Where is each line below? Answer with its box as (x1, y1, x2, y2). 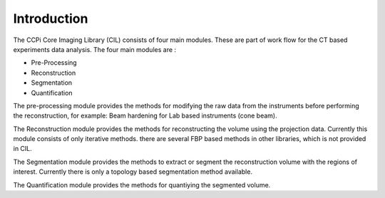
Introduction (13, 11, 88, 26)
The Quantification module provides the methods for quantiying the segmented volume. (13, 180, 271, 189)
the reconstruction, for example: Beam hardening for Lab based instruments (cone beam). (13, 111, 277, 120)
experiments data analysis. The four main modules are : (13, 45, 177, 53)
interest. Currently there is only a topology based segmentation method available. (13, 167, 253, 176)
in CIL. (13, 145, 32, 153)
